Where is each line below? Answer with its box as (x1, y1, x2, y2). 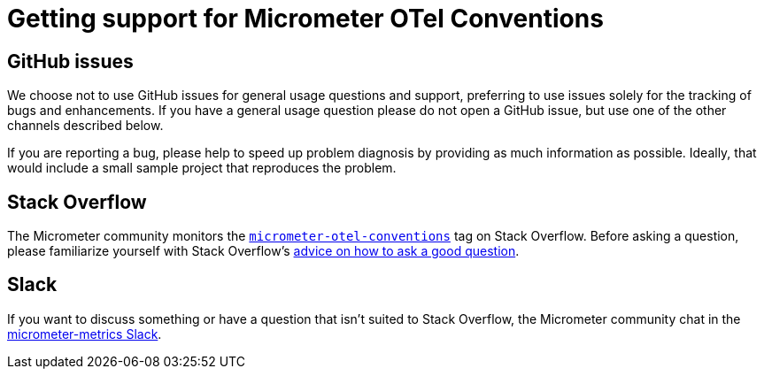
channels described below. (7, 118, 164, 134)
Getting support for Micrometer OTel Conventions (7, 4, 604, 34)
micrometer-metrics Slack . (7, 326, 162, 341)
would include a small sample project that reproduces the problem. (7, 160, 397, 176)
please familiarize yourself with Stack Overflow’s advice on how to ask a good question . (7, 243, 520, 259)
